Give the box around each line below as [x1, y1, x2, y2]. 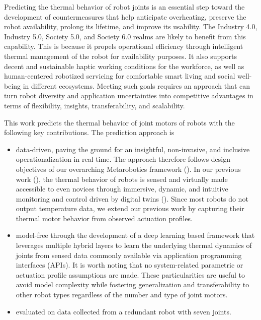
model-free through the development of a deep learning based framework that [16, 230, 255, 240]
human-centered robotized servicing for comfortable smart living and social [4, 71, 235, 81]
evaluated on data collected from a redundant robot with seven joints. [16, 306, 231, 316]
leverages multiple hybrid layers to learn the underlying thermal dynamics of [16, 240, 252, 250]
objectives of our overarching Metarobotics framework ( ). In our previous [16, 163, 241, 174]
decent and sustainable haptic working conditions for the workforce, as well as [4, 60, 244, 71]
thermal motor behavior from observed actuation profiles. [16, 213, 193, 223]
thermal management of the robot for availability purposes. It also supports [4, 50, 237, 61]
